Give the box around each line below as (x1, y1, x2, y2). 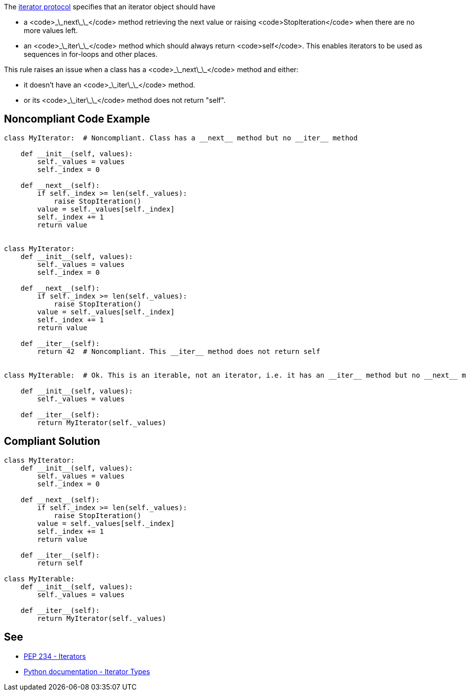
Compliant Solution (4, 435, 100, 448)
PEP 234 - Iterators (24, 652, 86, 660)
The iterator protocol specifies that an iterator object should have (4, 2, 216, 11)
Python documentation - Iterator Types (24, 667, 150, 676)
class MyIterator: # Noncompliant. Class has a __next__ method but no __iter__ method (4, 133, 358, 142)
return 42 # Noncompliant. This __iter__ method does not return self (37, 347, 320, 355)
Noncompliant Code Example (4, 113, 150, 126)
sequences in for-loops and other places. (24, 50, 157, 58)
